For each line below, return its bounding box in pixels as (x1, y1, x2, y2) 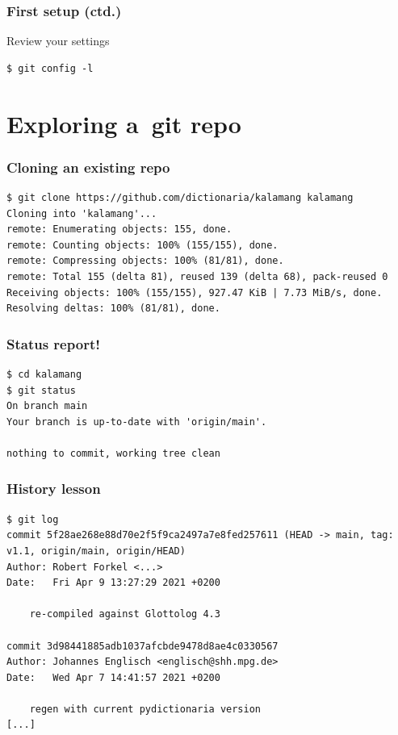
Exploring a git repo (6, 106, 241, 140)
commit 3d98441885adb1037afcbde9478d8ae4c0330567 (6, 640, 279, 652)
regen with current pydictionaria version (29, 703, 261, 715)
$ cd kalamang (6, 368, 82, 380)
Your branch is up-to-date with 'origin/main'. (6, 416, 267, 428)
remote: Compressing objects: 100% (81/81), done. (6, 255, 284, 267)
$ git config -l (6, 62, 94, 74)
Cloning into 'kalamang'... (6, 207, 157, 219)
